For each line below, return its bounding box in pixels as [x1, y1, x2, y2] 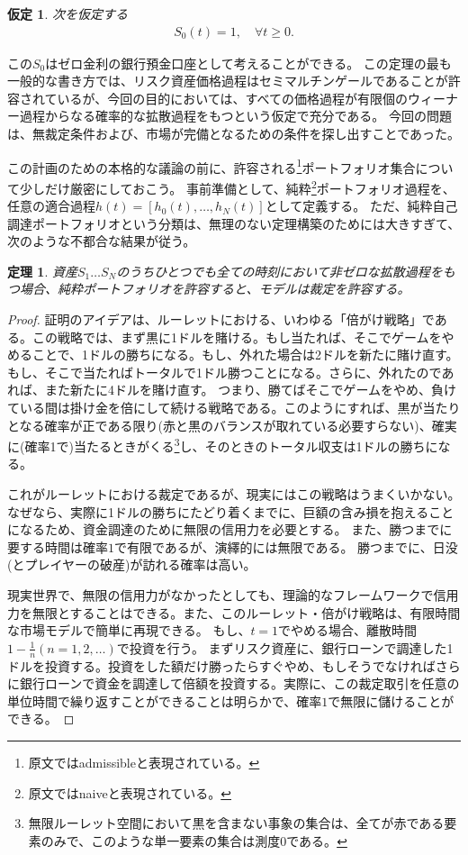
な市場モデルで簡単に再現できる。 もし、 [7, 621, 251, 640]
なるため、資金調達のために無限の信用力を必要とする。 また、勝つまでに [19, 520, 453, 539]
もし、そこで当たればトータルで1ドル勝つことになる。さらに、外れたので [7, 362, 442, 381]
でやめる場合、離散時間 [278, 621, 418, 640]
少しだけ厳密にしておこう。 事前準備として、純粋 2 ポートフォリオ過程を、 [19, 176, 455, 197]
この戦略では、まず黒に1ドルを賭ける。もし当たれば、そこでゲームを [31, 327, 442, 346]
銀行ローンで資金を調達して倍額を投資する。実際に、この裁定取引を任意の [19, 674, 460, 693]
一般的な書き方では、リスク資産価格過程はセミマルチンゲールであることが [7, 71, 448, 90]
